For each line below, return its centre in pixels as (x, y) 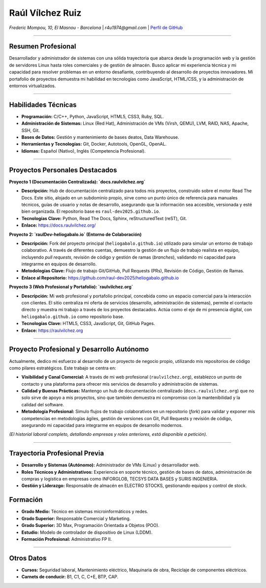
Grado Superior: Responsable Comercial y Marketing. (76, 518)
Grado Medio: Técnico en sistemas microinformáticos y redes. (85, 512)
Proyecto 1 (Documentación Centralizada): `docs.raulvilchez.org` (77, 182)
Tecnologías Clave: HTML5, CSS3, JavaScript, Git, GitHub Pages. (88, 324)
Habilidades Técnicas (43, 105)
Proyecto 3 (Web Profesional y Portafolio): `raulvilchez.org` (71, 287)
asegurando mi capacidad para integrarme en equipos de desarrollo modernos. (102, 425)
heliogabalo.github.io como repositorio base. (73, 316)
